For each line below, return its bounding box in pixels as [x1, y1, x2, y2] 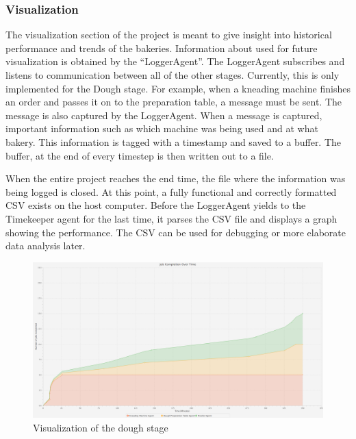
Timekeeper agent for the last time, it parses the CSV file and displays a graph [5, 211, 338, 225]
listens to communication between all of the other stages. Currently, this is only [5, 68, 340, 81]
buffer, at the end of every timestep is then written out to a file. [5, 148, 274, 162]
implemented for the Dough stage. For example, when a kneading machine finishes [5, 81, 351, 95]
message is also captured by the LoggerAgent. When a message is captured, [5, 108, 322, 122]
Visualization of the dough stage [33, 421, 168, 435]
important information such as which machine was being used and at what [5, 121, 318, 136]
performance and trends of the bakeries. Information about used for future [5, 40, 318, 55]
